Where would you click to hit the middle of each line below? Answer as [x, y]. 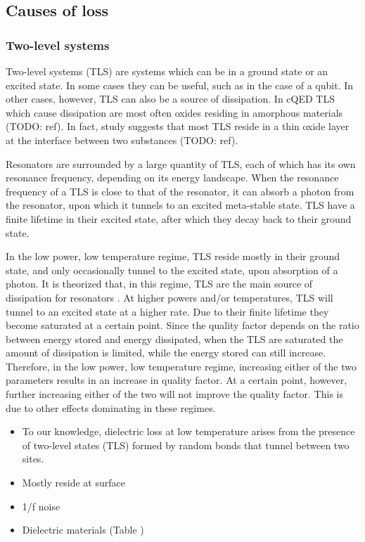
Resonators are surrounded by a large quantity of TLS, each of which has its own [181, 163]
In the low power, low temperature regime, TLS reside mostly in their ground [173, 256]
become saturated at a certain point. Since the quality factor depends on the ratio [182, 325]
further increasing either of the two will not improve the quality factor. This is [174, 394]
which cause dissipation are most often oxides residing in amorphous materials [174, 112]
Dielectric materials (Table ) [83, 530]
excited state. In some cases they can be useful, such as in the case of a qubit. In [180, 85]
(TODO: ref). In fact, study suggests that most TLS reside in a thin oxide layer [178, 126]
